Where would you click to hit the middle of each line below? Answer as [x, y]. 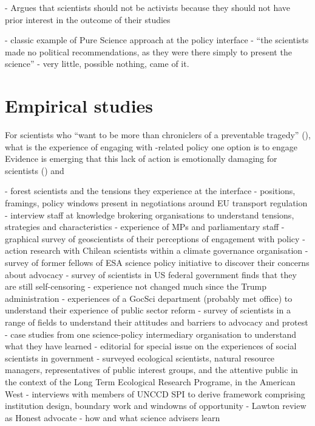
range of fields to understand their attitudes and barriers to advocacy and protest [157, 322]
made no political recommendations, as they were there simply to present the [148, 51]
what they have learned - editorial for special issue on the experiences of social [151, 346]
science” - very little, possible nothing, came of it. [97, 64]
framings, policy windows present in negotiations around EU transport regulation [156, 203]
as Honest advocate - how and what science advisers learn [113, 417]
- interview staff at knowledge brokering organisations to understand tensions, [150, 215]
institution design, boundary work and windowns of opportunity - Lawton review [156, 406]
